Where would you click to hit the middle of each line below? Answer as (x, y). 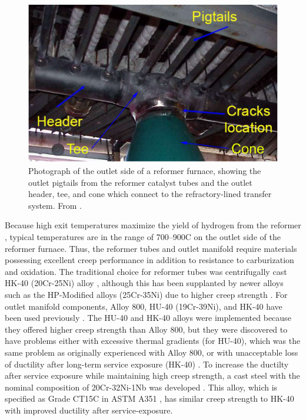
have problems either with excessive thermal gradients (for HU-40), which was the (153, 341)
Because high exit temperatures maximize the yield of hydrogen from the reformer (153, 225)
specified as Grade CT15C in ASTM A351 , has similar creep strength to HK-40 (149, 398)
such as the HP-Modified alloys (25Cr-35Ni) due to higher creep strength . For (146, 295)
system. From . (55, 205)
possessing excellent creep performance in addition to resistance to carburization (149, 260)
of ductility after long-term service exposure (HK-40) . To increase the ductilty (147, 364)
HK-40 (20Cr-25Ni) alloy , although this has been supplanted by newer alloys (144, 283)
